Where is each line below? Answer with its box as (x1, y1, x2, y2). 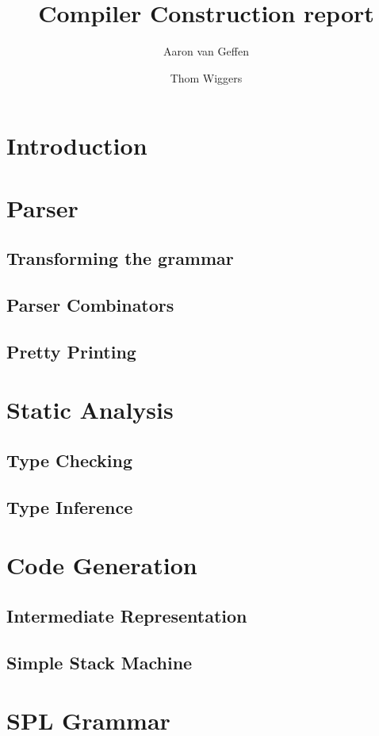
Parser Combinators (6, 293, 174, 317)
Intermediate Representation (6, 603, 247, 627)
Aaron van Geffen (163, 43, 249, 59)
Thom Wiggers (170, 69, 243, 86)
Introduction (6, 129, 147, 162)
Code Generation (6, 549, 197, 581)
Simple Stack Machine (6, 650, 193, 674)
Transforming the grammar (6, 246, 234, 270)
